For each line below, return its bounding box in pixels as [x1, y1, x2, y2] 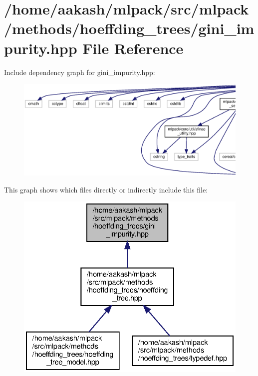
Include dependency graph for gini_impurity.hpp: [4, 66, 155, 77]
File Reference [82, 37, 184, 58]
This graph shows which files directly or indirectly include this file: [4, 184, 208, 194]
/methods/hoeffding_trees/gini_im [4, 18, 255, 38]
